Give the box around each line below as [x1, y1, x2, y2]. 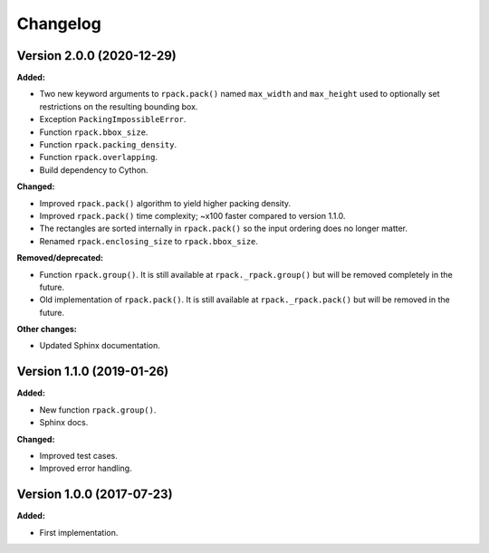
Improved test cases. [39, 450, 118, 461]
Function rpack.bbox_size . [39, 127, 149, 138]
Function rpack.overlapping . [39, 152, 158, 163]
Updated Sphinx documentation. [39, 340, 160, 351]
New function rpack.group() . [39, 404, 157, 415]
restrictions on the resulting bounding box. [39, 100, 198, 112]
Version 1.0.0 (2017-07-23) [16, 487, 173, 502]
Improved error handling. [39, 462, 132, 474]
